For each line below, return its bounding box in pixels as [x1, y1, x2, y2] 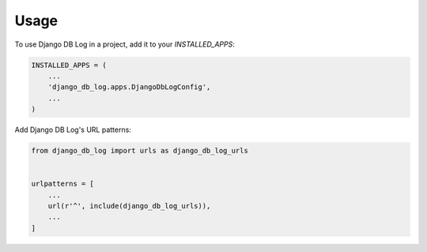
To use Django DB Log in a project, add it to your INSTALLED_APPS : [14, 39, 235, 49]
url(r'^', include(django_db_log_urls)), [47, 201, 211, 211]
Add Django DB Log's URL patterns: [14, 125, 132, 134]
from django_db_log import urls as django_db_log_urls [31, 146, 248, 156]
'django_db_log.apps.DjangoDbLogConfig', [47, 83, 211, 92]
